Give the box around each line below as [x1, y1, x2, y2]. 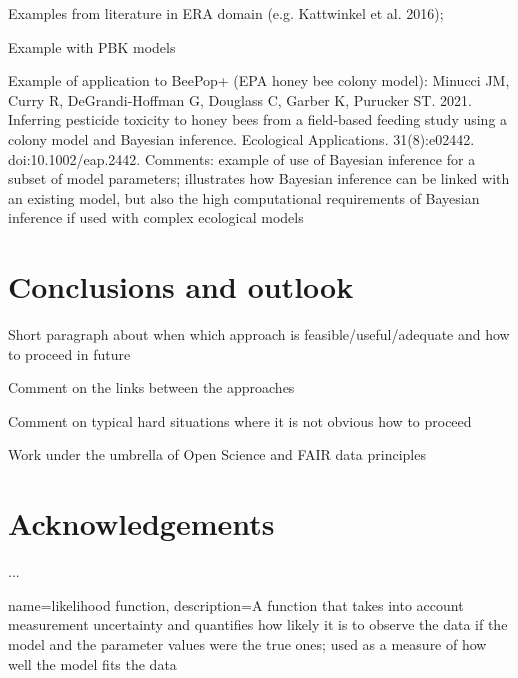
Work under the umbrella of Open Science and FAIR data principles [8, 444, 426, 465]
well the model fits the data [8, 653, 177, 674]
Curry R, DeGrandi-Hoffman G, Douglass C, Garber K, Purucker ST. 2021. [8, 89, 472, 110]
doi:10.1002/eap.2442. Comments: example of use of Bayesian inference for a [8, 148, 476, 169]
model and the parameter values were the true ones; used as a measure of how [8, 633, 487, 654]
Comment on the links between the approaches [8, 377, 295, 398]
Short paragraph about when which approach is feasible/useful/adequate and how [8, 324, 510, 345]
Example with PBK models [8, 36, 176, 57]
